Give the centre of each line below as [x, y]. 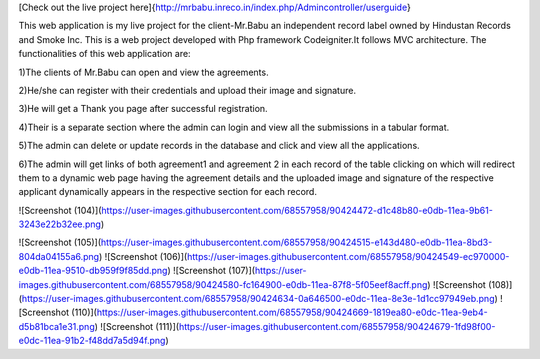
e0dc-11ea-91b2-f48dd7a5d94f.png [92, 341]
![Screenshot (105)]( [60, 242]
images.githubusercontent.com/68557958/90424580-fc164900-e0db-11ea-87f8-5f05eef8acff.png [223, 284]
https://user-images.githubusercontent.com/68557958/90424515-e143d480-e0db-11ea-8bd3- [296, 242]
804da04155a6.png [59, 256]
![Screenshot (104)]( [60, 210]
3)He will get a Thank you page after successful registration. [143, 109]
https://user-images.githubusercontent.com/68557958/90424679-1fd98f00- [337, 326]
